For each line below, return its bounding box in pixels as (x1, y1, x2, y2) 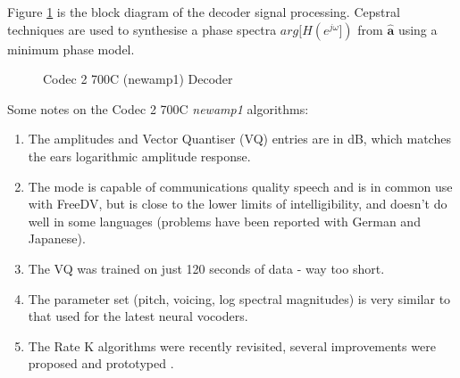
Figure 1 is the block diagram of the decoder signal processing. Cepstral (7, 3, 400, 21)
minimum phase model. (7, 39, 135, 58)
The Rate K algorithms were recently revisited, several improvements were (28, 336, 436, 355)
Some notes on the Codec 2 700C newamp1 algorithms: (7, 99, 309, 118)
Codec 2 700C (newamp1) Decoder (43, 70, 233, 88)
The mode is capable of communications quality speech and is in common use (28, 177, 453, 195)
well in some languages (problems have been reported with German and (28, 211, 421, 230)
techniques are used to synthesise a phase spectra (7, 20, 277, 38)
